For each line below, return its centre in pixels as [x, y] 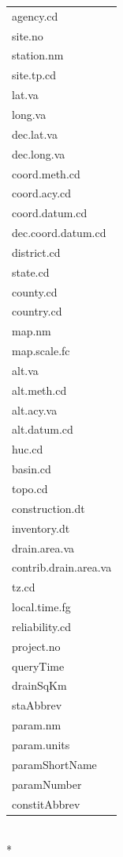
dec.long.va [39, 153]
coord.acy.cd [42, 193]
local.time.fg [41, 607]
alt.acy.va [35, 409]
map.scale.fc [41, 351]
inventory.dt [41, 528]
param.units [41, 744]
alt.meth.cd [39, 390]
